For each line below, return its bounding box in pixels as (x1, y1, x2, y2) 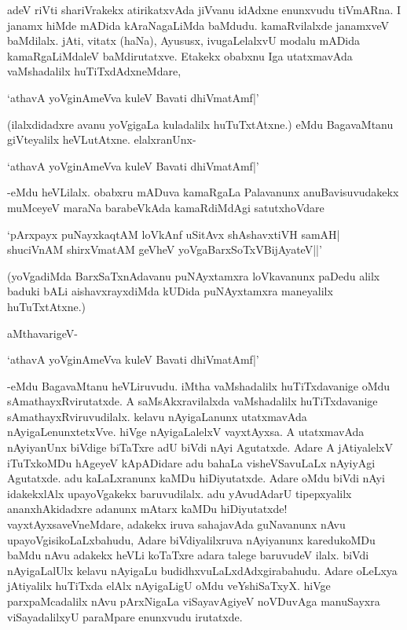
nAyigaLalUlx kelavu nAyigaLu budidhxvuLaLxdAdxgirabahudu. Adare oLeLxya (7, 562, 398, 578)
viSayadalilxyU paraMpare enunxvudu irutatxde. (7, 608, 243, 625)
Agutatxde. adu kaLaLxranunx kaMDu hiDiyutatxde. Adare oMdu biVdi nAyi (7, 470, 385, 486)
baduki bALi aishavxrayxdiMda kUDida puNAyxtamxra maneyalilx (7, 283, 333, 299)
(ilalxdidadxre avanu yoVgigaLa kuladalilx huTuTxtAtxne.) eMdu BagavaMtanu (7, 115, 394, 132)
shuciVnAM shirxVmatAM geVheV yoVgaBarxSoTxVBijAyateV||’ (7, 241, 322, 258)
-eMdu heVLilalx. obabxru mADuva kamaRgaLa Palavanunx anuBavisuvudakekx (7, 184, 399, 200)
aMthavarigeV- (7, 324, 78, 341)
